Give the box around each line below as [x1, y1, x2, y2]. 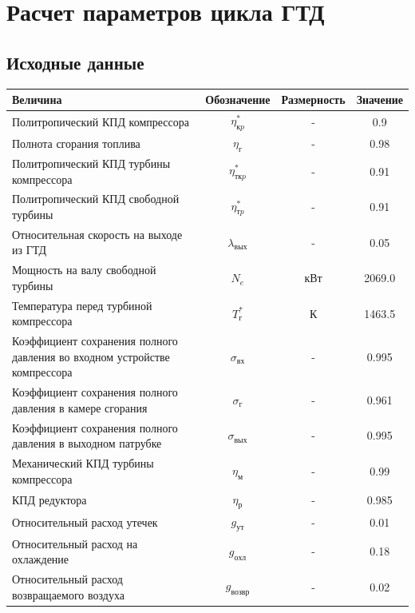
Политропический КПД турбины [12, 155, 171, 172]
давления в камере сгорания [12, 399, 148, 416]
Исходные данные [6, 50, 144, 74]
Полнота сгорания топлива [12, 134, 140, 151]
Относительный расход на [12, 535, 138, 551]
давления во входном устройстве [12, 348, 170, 364]
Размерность [281, 91, 346, 108]
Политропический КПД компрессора [12, 113, 189, 129]
